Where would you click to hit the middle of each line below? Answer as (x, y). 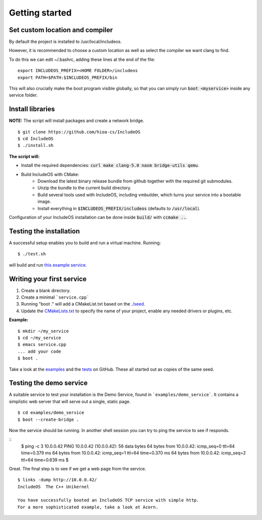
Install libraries (32, 109)
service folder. (24, 95)
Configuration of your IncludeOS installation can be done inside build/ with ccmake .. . (98, 217)
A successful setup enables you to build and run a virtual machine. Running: (85, 243)
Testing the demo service (48, 383)
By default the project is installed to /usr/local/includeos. (65, 42)
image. (44, 201)
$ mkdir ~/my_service (43, 331)
